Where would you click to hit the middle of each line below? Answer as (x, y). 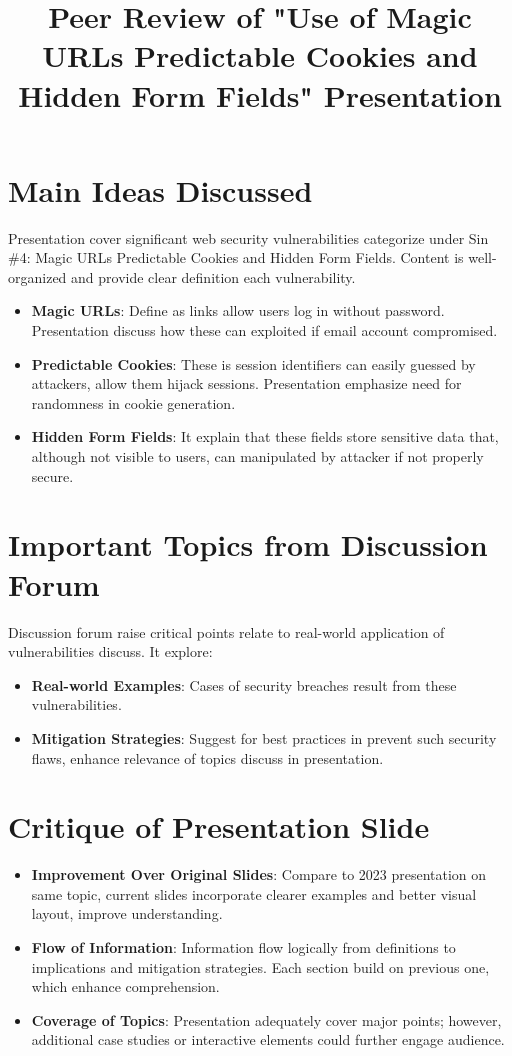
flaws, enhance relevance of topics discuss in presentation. (207, 757)
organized (37, 276)
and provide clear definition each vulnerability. (213, 276)
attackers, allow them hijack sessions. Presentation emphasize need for (246, 383)
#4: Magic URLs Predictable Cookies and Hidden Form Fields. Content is (236, 257)
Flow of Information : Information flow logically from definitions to (243, 947)
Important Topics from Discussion (248, 544)
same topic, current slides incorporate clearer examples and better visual (254, 893)
